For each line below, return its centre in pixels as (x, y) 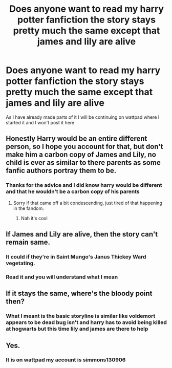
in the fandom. (28, 208)
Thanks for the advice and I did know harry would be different (84, 185)
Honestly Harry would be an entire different (77, 139)
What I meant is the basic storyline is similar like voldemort (81, 316)
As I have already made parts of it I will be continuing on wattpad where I (83, 117)
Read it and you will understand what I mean (62, 277)
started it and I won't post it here (40, 122)
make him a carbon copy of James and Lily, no (81, 155)
